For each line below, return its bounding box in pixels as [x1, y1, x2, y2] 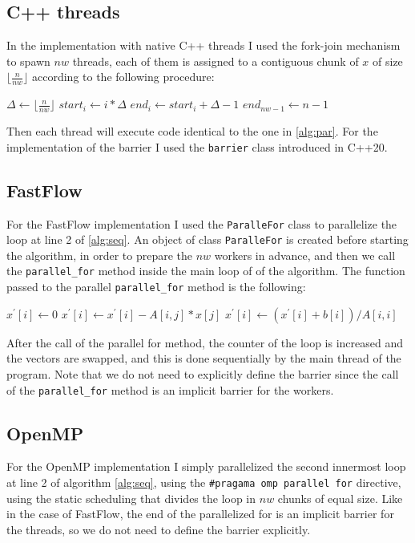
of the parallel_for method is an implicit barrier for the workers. [6, 381, 334, 398]
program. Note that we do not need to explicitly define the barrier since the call [6, 365, 399, 382]
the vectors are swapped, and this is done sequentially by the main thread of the [6, 350, 401, 367]
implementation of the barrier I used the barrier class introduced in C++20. [6, 138, 388, 155]
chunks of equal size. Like [277, 489, 403, 506]
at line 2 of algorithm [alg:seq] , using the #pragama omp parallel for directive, [6, 473, 401, 490]
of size [373, 52, 403, 69]
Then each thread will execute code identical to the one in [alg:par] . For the [6, 123, 378, 140]
